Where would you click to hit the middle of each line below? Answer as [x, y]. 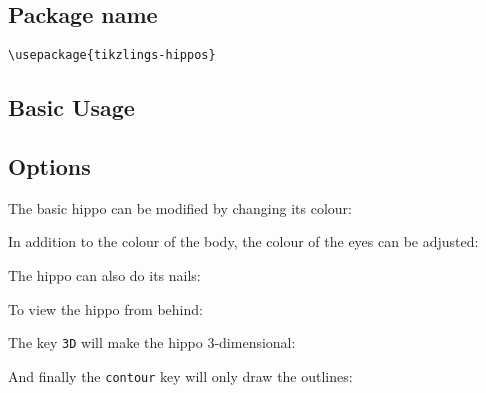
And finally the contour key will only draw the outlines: [180, 375]
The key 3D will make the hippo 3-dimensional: [152, 342]
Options [49, 166]
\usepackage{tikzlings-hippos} [112, 55]
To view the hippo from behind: [105, 308]
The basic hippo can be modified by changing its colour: [180, 207]
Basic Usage [71, 107]
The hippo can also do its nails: [104, 275]
